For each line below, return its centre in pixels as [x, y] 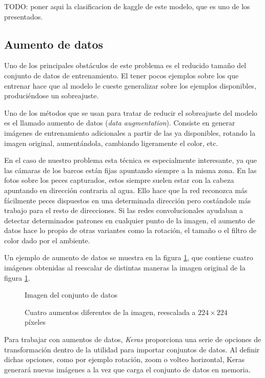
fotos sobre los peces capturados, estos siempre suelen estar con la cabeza [119, 180]
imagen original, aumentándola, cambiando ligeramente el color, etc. [111, 143]
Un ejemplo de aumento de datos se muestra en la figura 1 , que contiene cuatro [129, 257]
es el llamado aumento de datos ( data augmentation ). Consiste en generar [120, 123]
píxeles [35, 322]
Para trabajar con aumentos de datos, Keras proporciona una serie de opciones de [133, 339]
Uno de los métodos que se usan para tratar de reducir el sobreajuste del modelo [131, 112]
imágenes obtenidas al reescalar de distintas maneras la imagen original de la [125, 268]
